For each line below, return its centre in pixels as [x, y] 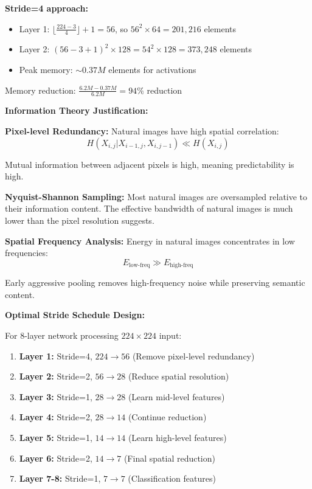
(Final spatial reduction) [169, 458]
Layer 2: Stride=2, [56, 376]
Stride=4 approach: [47, 8]
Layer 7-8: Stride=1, [60, 478]
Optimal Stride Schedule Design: [75, 315]
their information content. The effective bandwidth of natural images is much [149, 208]
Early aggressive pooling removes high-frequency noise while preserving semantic [155, 283]
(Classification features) [172, 478]
